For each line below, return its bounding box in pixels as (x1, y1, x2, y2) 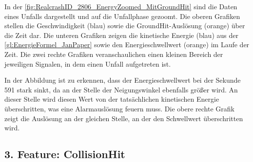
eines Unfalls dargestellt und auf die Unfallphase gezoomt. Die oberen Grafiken (4, 11, 240, 21)
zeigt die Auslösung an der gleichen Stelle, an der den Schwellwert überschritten (4, 113, 243, 123)
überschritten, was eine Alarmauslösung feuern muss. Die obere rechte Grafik (4, 103, 234, 113)
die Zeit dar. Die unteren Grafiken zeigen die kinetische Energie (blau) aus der (4, 30, 238, 40)
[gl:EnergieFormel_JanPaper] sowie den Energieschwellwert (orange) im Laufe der (4, 39, 250, 50)
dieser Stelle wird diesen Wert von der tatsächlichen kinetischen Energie (4, 94, 219, 104)
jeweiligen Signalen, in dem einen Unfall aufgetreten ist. (4, 58, 171, 69)
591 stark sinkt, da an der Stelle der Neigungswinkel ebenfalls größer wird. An (4, 84, 238, 94)
